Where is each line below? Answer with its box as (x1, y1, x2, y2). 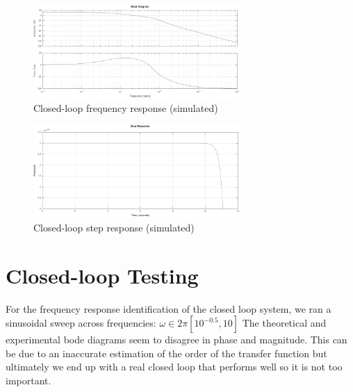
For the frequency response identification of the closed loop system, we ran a (6, 301, 331, 316)
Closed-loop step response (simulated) (33, 220, 195, 234)
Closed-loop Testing (6, 261, 199, 289)
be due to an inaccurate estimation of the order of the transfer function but (6, 345, 327, 360)
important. (6, 373, 51, 387)
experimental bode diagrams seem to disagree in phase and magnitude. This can (6, 332, 347, 347)
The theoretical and (242, 316, 327, 330)
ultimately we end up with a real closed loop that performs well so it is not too (6, 359, 343, 374)
